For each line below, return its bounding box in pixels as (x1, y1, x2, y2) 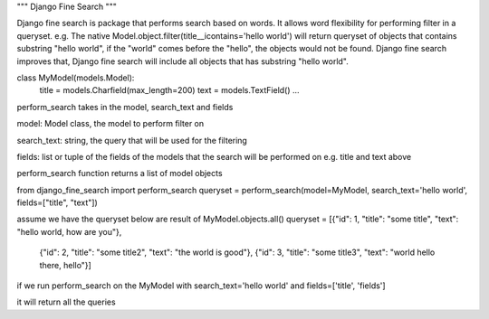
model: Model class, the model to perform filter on (16, 118, 205, 129)
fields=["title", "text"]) (16, 197, 99, 208)
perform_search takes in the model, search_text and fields (16, 101, 234, 112)
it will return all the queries (16, 296, 117, 307)
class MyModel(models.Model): (16, 72, 135, 83)
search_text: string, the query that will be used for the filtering (16, 135, 248, 145)
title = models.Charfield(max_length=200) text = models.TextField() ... (39, 85, 300, 96)
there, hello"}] (39, 259, 92, 270)
